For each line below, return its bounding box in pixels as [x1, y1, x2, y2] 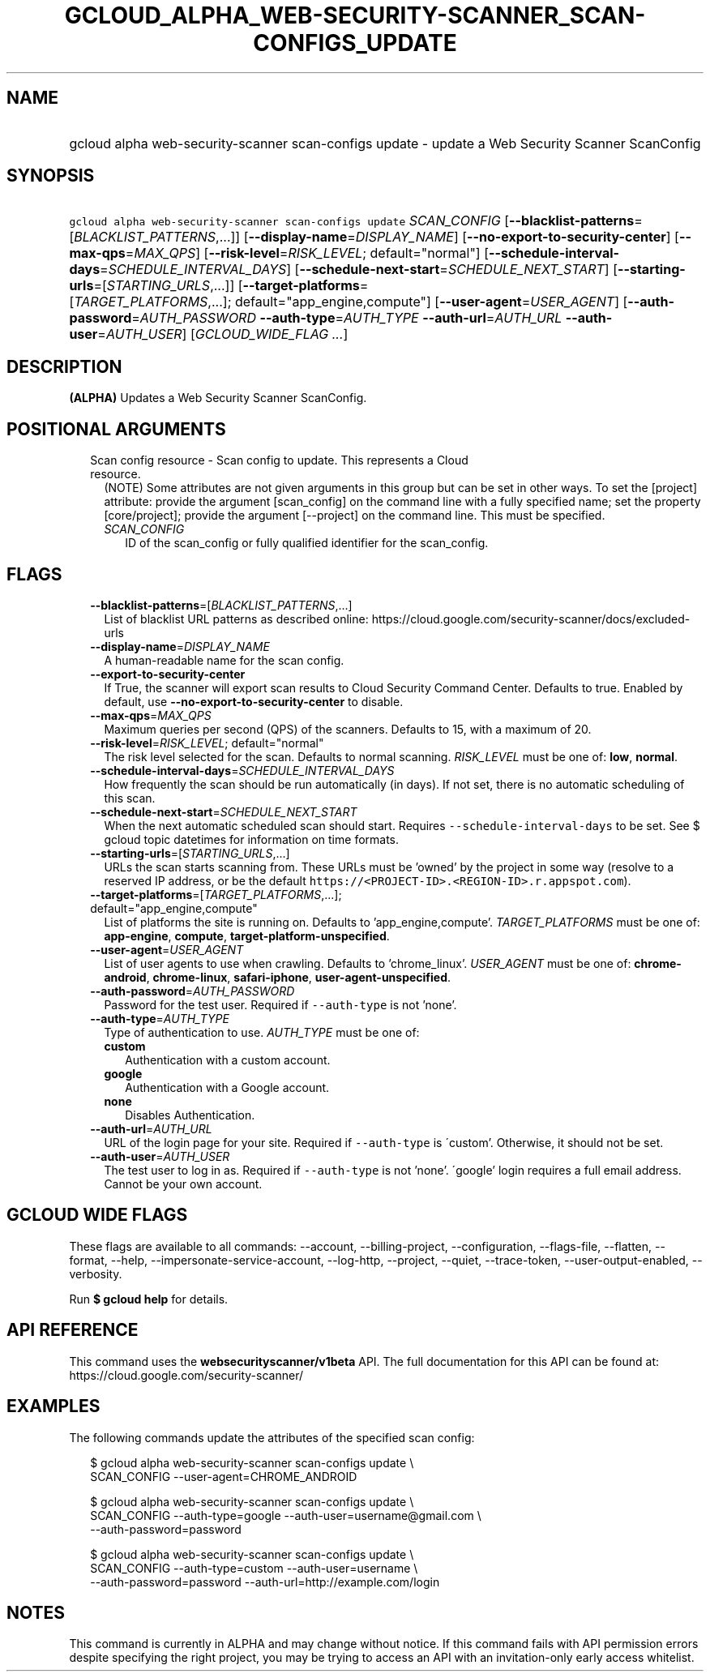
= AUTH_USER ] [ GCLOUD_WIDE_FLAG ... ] [97, 326, 349, 343]
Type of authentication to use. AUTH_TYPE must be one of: [104, 1025, 420, 1039]
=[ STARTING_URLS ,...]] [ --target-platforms [93, 277, 360, 294]
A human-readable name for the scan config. [104, 653, 344, 667]
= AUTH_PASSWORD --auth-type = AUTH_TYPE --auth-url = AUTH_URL [131, 310, 562, 327]
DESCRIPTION [6, 356, 122, 377]
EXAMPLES [6, 1396, 101, 1417]
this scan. [104, 790, 156, 805]
